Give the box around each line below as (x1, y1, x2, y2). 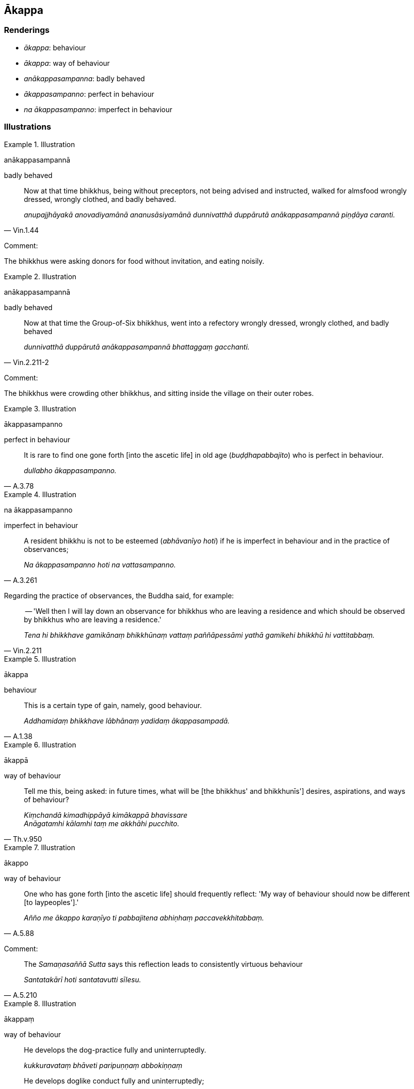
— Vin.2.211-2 (4, 358, 49, 366)
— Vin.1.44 (4, 225, 39, 234)
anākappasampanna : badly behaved (24, 74, 145, 83)
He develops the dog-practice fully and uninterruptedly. (24, 1045, 207, 1054)
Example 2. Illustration (4, 272, 77, 281)
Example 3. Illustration (4, 404, 77, 413)
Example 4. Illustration (4, 490, 77, 499)
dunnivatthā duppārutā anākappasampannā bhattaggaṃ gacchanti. (24, 342, 250, 351)
